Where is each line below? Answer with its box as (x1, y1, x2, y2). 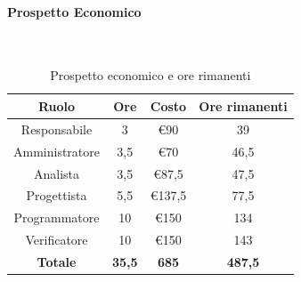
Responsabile (20, 119, 93, 138)
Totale (37, 252, 77, 270)
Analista (33, 164, 80, 182)
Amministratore (13, 141, 100, 160)
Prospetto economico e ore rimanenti (50, 66, 251, 85)
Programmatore (13, 208, 100, 227)
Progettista (26, 186, 87, 205)
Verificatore (25, 230, 88, 249)
